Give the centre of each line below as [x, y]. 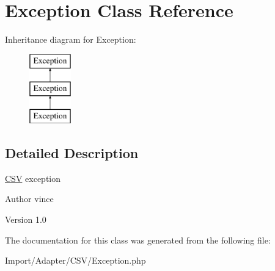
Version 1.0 [26, 219]
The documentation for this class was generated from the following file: [138, 240]
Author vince [29, 199]
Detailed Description [72, 153]
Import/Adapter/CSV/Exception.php [75, 260]
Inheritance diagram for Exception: [71, 39]
